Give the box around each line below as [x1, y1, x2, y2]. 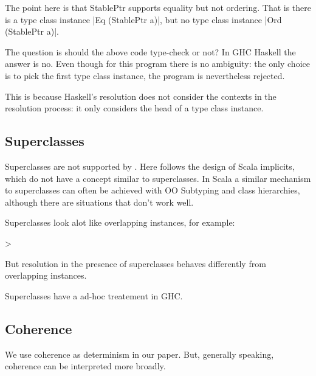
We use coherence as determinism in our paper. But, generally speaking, [5, 347, 274, 360]
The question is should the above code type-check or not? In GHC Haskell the [5, 45, 296, 58]
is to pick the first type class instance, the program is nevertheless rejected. [5, 69, 285, 82]
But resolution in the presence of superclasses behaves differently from [5, 257, 266, 270]
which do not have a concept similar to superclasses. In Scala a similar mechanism [5, 172, 311, 184]
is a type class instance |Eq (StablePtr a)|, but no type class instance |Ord [5, 13, 282, 26]
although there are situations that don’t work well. [5, 195, 194, 208]
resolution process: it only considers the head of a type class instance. [5, 102, 264, 114]
